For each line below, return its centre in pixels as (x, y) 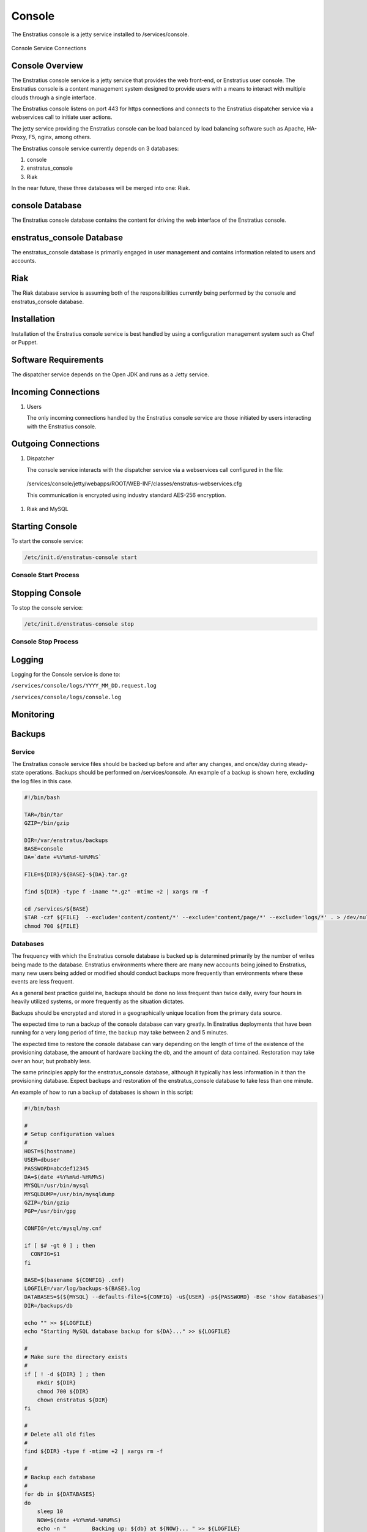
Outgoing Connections (56, 444)
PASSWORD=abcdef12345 (57, 1168)
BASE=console (44, 849)
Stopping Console (46, 593)
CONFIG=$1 (46, 1254)
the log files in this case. (42, 781)
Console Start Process (45, 575)
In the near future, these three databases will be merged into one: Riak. (101, 188)
